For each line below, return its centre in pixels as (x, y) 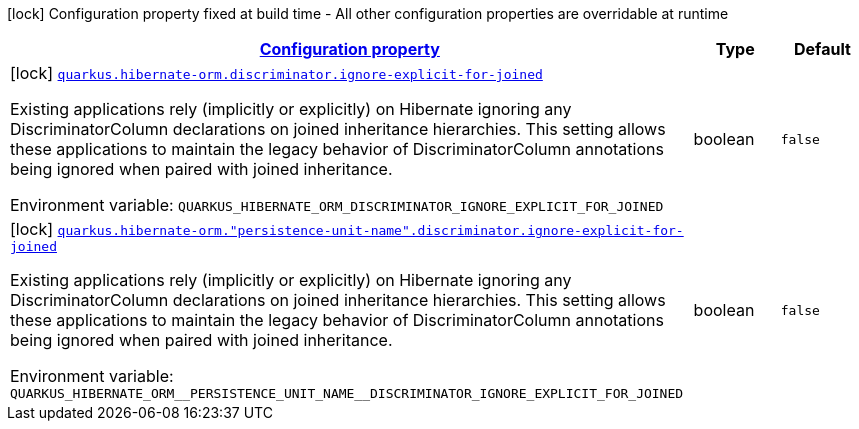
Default (822, 49)
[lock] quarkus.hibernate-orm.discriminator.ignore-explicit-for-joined (276, 73)
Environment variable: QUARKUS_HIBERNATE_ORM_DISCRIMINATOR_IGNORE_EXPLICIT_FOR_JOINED (337, 205)
